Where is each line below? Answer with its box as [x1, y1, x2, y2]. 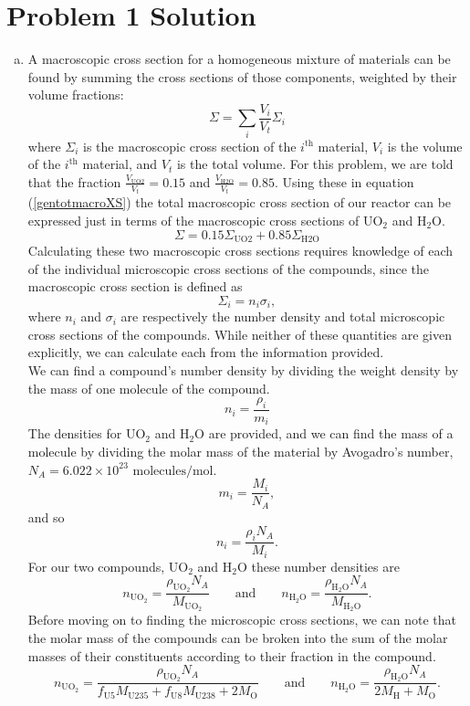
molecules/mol [132, 464, 214, 478]
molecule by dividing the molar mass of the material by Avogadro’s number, [27, 442, 454, 461]
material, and [82, 154, 158, 174]
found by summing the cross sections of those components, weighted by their [27, 67, 457, 86]
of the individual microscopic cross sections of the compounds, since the [27, 258, 430, 278]
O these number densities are [236, 556, 400, 575]
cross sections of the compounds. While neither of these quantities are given [27, 324, 452, 343]
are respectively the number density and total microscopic [120, 307, 445, 326]
